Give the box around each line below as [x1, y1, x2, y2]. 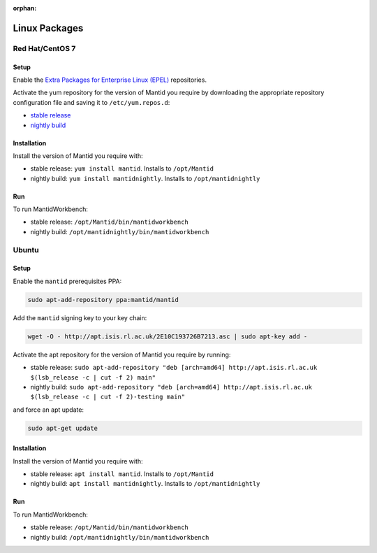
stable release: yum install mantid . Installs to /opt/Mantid [30, 164, 214, 173]
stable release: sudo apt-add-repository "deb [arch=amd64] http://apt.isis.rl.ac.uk [30, 364, 318, 372]
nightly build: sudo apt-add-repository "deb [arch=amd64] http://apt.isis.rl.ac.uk [30, 382, 312, 391]
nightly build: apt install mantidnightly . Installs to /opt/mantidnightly [30, 480, 260, 488]
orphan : [13, 4, 37, 12]
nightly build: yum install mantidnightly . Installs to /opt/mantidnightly [30, 174, 260, 182]
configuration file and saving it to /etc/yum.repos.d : [13, 98, 170, 106]
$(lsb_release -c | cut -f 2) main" [30, 373, 156, 381]
